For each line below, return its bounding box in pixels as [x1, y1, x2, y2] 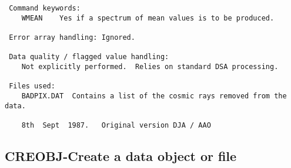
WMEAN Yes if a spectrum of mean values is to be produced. [21, 13, 275, 22]
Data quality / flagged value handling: [9, 53, 169, 61]
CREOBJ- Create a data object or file [5, 146, 237, 164]
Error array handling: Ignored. [9, 33, 135, 42]
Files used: [9, 82, 55, 91]
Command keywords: [9, 4, 81, 12]
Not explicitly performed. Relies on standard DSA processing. [21, 62, 279, 71]
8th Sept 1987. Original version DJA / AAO [21, 121, 211, 129]
